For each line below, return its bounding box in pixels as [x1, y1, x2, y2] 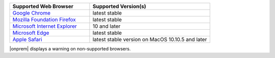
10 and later [92, 23, 121, 30]
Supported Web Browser [12, 3, 74, 10]
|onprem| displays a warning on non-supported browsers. [9, 46, 131, 51]
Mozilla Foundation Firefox [12, 16, 76, 23]
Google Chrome [12, 10, 51, 16]
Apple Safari [12, 36, 43, 43]
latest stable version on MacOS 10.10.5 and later [92, 36, 207, 43]
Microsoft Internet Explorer [12, 23, 77, 30]
